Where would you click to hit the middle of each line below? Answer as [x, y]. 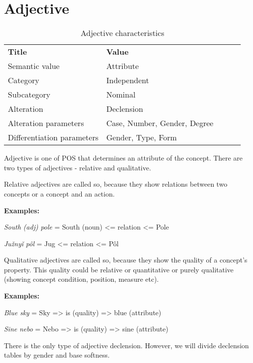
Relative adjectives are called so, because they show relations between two [116, 184]
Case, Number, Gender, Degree [160, 123]
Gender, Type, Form [142, 137]
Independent [128, 80]
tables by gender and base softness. [57, 355]
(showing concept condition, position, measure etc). [81, 279]
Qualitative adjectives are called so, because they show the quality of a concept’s [126, 260]
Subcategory [29, 95]
